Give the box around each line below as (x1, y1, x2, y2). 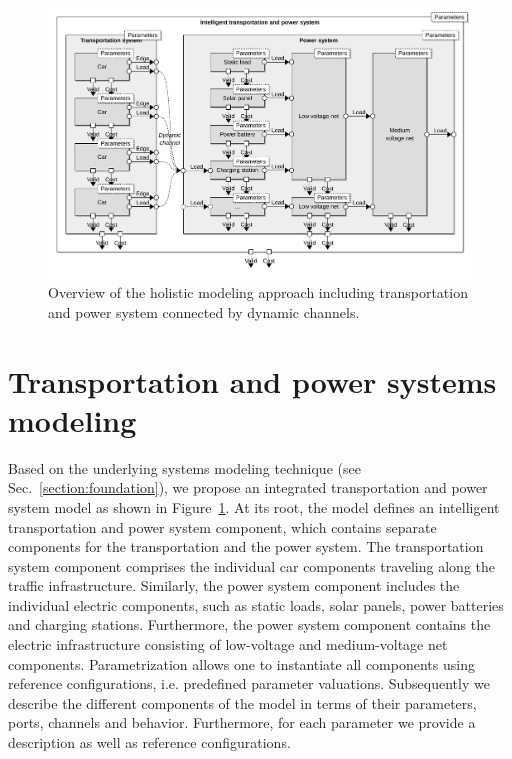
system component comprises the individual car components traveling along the (8, 555, 495, 576)
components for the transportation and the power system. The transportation (8, 536, 484, 557)
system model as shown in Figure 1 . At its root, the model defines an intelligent (8, 496, 500, 517)
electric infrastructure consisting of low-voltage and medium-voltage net (8, 634, 448, 655)
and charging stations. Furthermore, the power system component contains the (8, 614, 491, 635)
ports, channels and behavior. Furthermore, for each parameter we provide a (8, 712, 476, 733)
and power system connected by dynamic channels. (48, 301, 360, 322)
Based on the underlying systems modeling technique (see (8, 457, 361, 478)
